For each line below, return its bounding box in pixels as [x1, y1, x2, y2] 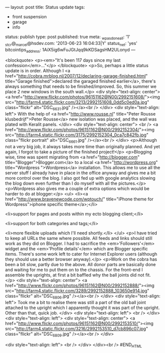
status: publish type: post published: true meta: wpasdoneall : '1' [5, 34, 131, 41]
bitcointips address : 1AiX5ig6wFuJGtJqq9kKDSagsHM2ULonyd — [5, 46, 135, 54]
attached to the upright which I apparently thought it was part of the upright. [5, 305, 160, 311]
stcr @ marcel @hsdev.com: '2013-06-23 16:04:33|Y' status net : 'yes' [5, 40, 138, 47]
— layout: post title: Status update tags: [5, 4, 85, 10]
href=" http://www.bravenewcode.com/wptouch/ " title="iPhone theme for [5, 196, 154, 202]
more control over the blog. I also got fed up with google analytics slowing [5, 175, 156, 181]
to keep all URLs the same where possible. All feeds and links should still [5, 235, 153, 241]
